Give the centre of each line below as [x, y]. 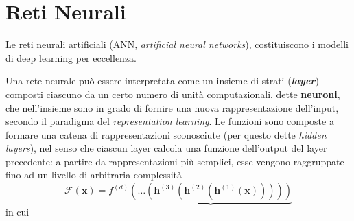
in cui [17, 212]
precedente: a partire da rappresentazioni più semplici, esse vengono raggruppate [175, 161]
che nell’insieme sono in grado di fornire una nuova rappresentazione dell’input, [172, 107]
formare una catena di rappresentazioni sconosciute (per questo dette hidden [166, 134]
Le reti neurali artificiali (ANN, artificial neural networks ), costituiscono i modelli [177, 44]
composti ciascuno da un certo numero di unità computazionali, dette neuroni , [173, 94]
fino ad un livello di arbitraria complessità [94, 175]
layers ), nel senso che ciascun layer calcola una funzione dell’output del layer [166, 148]
